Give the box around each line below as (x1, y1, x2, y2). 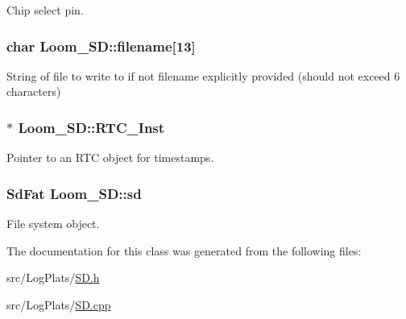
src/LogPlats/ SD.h (6, 269, 100, 286)
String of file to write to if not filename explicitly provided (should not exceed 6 (6, 67, 400, 84)
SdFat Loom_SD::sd (6, 183, 142, 203)
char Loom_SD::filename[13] (6, 35, 196, 56)
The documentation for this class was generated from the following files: (6, 242, 362, 259)
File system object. (6, 215, 100, 232)
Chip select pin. (6, 2, 84, 18)
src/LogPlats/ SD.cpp (6, 296, 111, 313)
